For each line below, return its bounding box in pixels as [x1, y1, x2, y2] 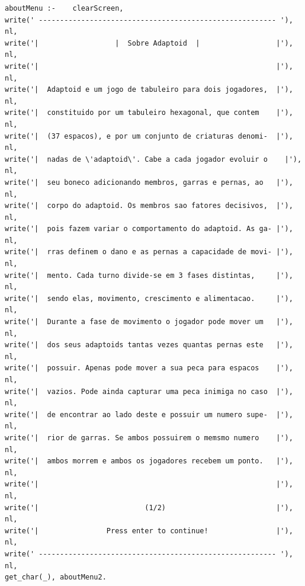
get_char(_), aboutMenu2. [5, 573, 107, 582]
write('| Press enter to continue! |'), [5, 526, 293, 535]
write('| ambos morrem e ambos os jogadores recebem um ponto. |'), [5, 457, 293, 466]
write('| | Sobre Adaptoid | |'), [5, 39, 293, 47]
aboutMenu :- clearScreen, [5, 4, 124, 12]
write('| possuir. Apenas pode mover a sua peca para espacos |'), [5, 364, 293, 373]
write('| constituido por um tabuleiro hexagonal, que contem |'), [5, 108, 293, 117]
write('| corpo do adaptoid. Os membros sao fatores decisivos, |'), [5, 201, 293, 210]
